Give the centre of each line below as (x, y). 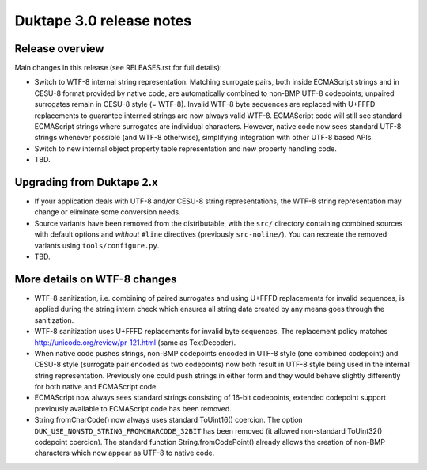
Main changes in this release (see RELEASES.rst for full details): (118, 68)
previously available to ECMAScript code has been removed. (133, 408)
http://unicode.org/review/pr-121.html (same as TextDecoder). (135, 342)
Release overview (59, 49)
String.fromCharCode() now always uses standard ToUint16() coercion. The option (169, 420)
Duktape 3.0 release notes (103, 21)
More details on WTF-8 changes (96, 279)
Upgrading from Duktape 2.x (86, 182)
